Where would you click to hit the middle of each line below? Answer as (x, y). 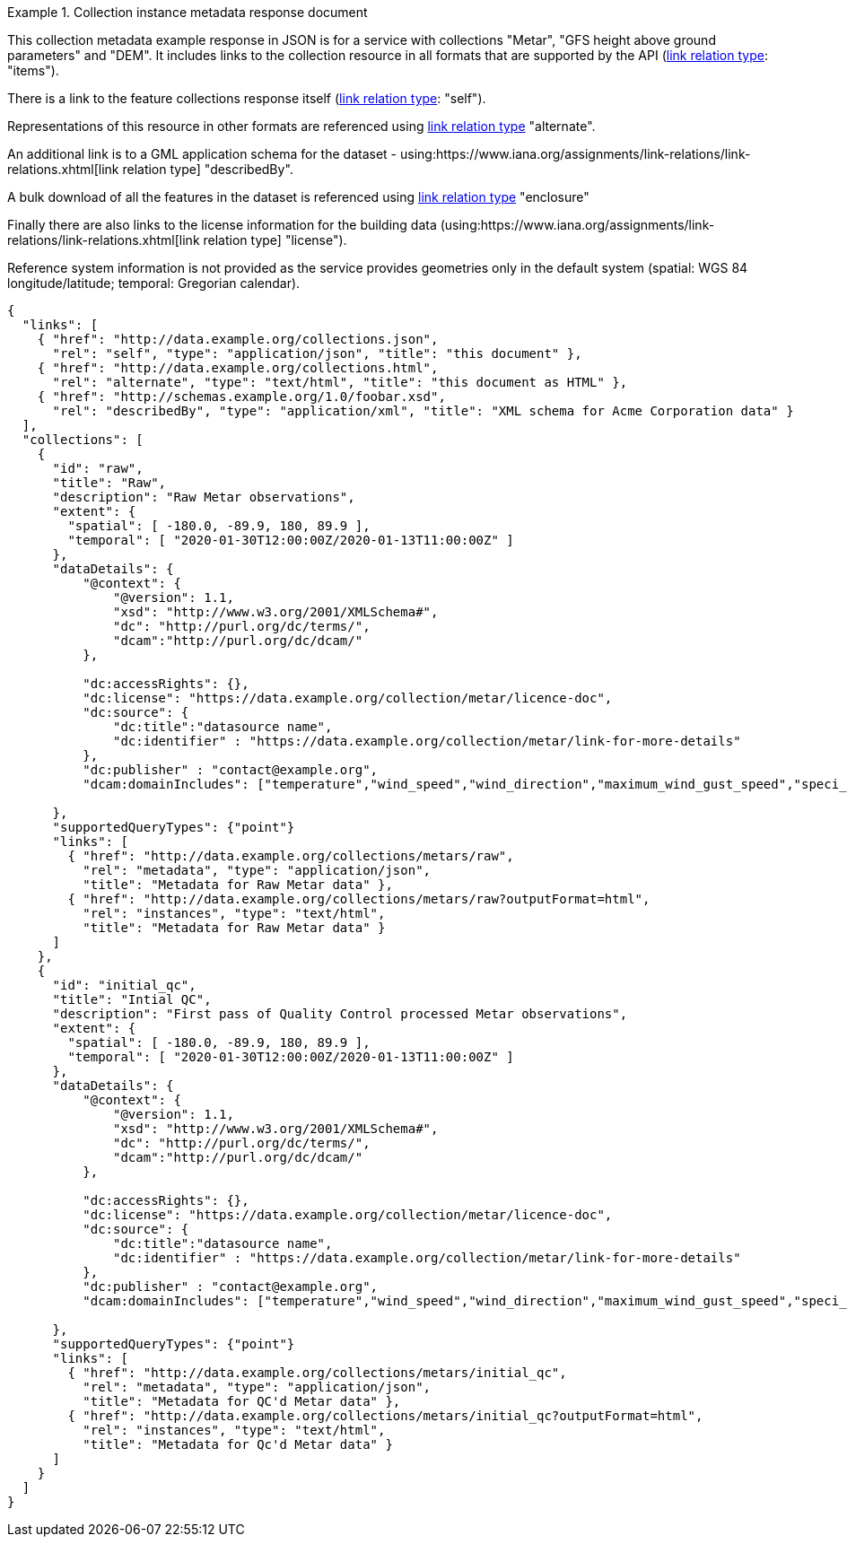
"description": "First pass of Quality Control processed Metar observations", (340, 1014)
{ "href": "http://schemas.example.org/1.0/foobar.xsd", (241, 397)
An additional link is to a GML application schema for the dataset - (202, 154)
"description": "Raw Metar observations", (204, 497)
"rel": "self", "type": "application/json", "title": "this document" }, (317, 353)
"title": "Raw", (109, 483)
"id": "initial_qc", (124, 985)
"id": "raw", (98, 468)
